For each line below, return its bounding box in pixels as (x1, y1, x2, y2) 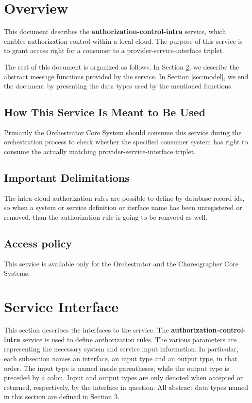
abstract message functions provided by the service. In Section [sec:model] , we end (4, 71, 249, 81)
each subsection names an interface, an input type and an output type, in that (4, 353, 237, 363)
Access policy (4, 236, 72, 251)
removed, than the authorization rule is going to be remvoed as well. (4, 212, 208, 222)
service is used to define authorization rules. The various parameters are (22, 334, 237, 344)
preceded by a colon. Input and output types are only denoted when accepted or (4, 372, 243, 383)
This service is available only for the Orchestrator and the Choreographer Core (4, 258, 238, 268)
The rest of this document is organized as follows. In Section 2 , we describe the (4, 61, 239, 71)
